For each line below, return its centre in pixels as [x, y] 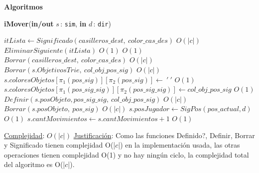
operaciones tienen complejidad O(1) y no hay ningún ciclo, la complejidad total [127, 154]
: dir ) [102, 23]
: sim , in [73, 23]
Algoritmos [23, 6]
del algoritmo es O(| [35, 164]
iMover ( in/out [29, 23]
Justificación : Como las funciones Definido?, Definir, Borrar [164, 135]
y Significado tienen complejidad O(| [60, 145]
